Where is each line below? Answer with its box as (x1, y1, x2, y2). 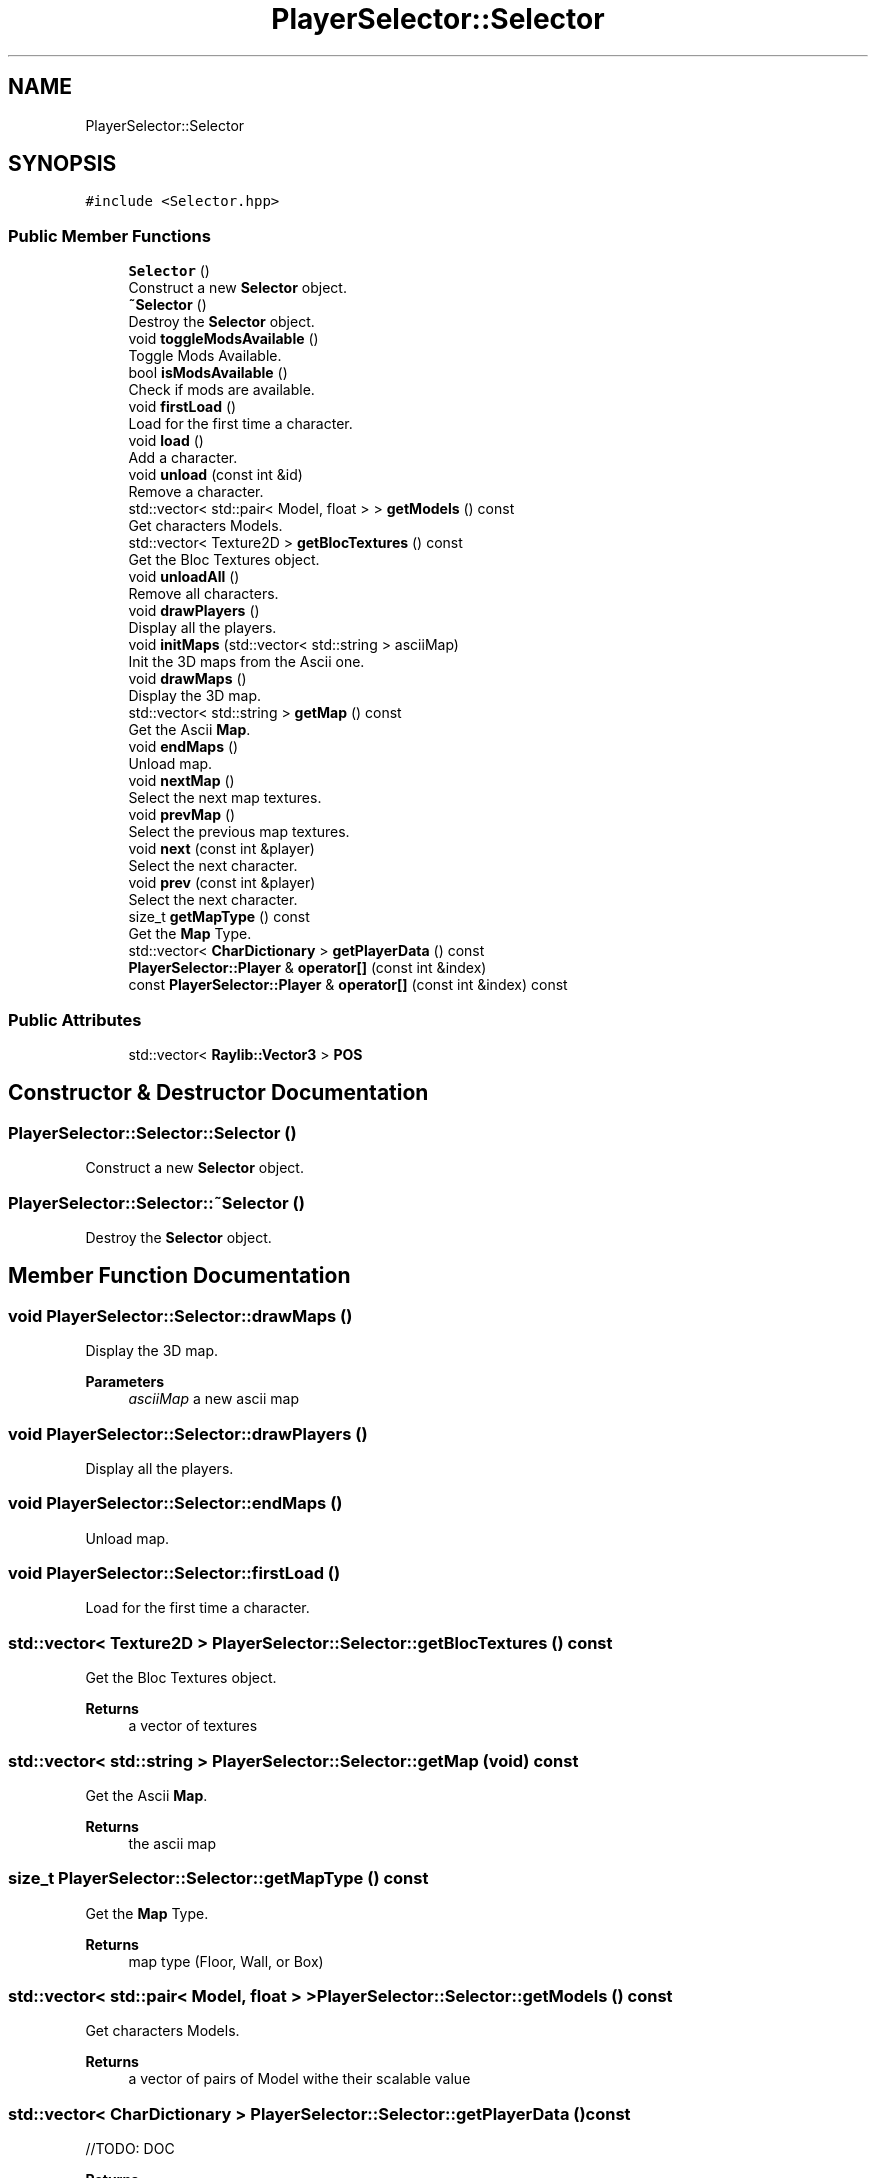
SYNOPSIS (8, 151, 117, 177)
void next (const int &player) (128, 840, 315, 858)
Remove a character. (128, 483, 264, 501)
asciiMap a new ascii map (128, 1390, 299, 1408)
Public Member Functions (8, 225, 211, 246)
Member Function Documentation (8, 1263, 351, 1289)
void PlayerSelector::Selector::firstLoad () (8, 1563, 341, 1583)
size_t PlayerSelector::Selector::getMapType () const (8, 1868, 429, 1889)
